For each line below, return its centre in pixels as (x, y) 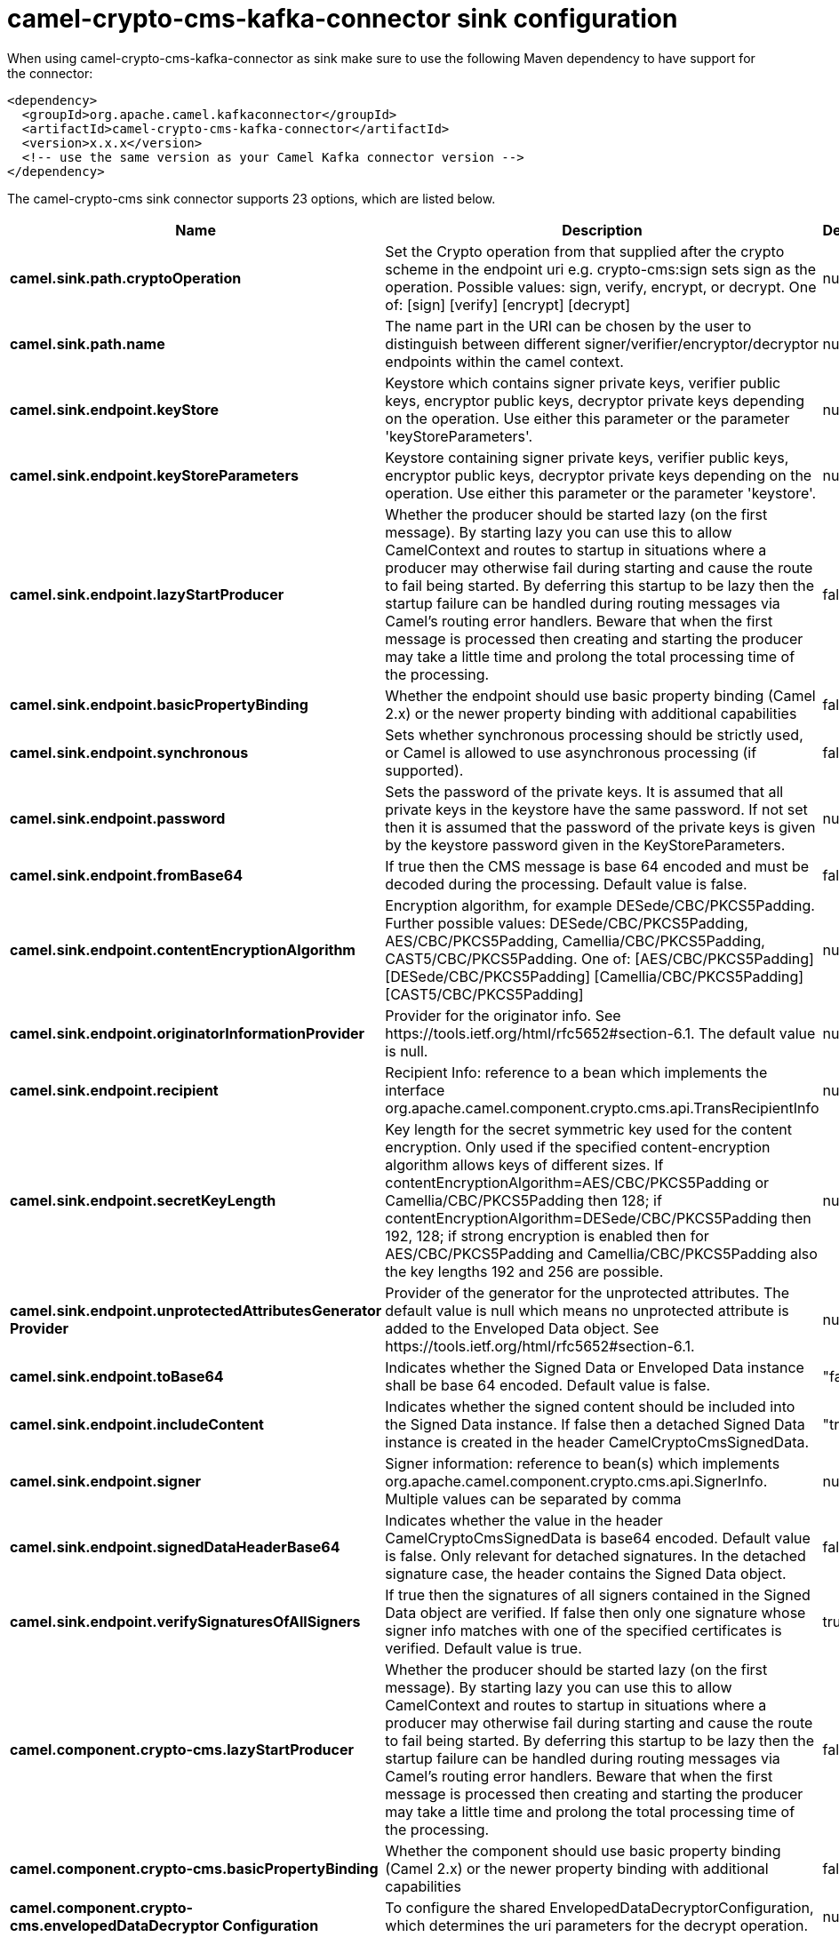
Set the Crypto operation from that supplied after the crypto (585, 251)
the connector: (50, 73)
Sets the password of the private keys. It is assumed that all (584, 791)
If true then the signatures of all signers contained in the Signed (598, 1594)
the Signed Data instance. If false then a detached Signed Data (595, 1424)
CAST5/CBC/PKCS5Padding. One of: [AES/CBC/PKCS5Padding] (599, 958)
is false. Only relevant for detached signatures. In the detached (595, 1555)
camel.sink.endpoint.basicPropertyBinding (159, 704)
